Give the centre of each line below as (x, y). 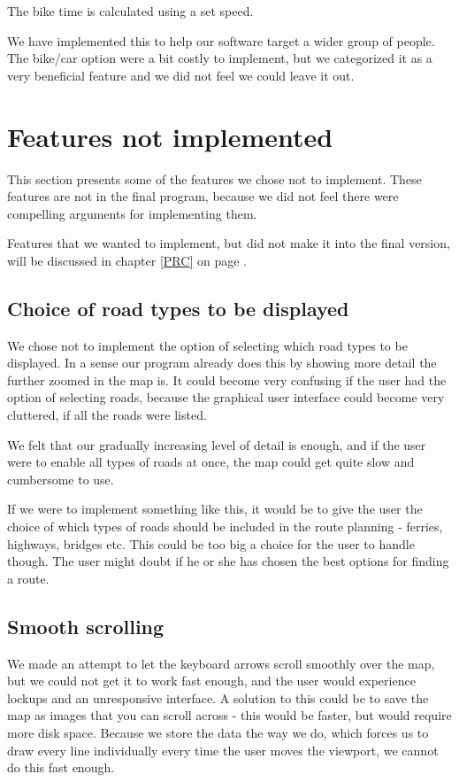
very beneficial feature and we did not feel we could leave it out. (181, 75)
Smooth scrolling (86, 626)
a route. (28, 578)
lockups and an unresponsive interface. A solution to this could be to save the (218, 697)
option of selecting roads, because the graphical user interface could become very (226, 397)
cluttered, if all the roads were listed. (107, 415)
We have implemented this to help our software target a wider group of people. (221, 40)
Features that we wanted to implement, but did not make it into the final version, (229, 243)
